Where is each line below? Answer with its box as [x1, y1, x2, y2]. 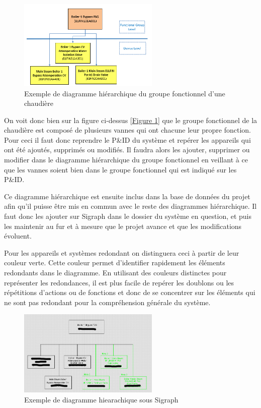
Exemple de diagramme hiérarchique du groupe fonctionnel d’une [24, 88, 225, 98]
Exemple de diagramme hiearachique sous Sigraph [24, 394, 179, 404]
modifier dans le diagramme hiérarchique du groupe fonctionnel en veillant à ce [4, 154, 248, 165]
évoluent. [4, 230, 32, 241]
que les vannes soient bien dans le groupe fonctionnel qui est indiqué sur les [4, 164, 237, 174]
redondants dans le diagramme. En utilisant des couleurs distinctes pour [4, 267, 227, 278]
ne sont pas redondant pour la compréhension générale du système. [4, 297, 211, 307]
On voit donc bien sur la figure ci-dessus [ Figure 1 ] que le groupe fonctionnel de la [4, 114, 257, 125]
